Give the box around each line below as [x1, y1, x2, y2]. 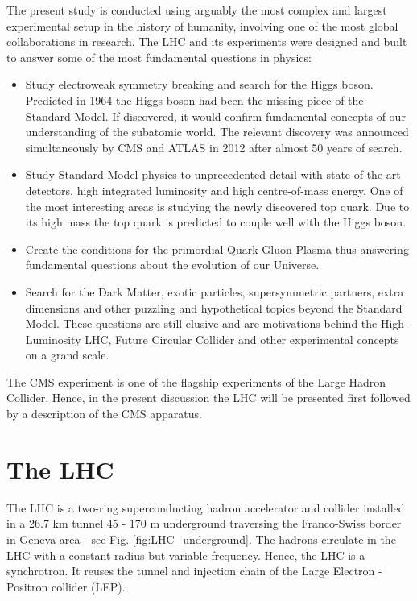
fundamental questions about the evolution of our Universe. [25, 256, 320, 273]
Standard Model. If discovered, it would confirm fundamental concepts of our [25, 107, 406, 124]
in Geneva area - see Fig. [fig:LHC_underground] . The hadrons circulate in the [6, 530, 396, 547]
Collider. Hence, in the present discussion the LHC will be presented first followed [6, 389, 411, 406]
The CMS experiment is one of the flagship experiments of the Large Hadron [6, 373, 386, 390]
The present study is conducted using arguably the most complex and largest [6, 2, 387, 18]
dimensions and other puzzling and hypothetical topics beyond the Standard [25, 299, 403, 316]
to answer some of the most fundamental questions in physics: [6, 48, 312, 65]
